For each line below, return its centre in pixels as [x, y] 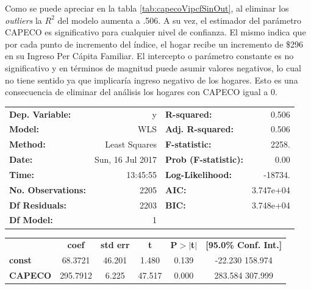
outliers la [23, 20]
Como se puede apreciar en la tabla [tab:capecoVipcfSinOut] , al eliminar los [147, 8]
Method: [27, 144]
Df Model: [31, 220]
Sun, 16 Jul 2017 [125, 159]
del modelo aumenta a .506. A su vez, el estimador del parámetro [180, 20]
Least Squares [131, 144]
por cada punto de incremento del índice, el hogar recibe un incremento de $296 [154, 44]
